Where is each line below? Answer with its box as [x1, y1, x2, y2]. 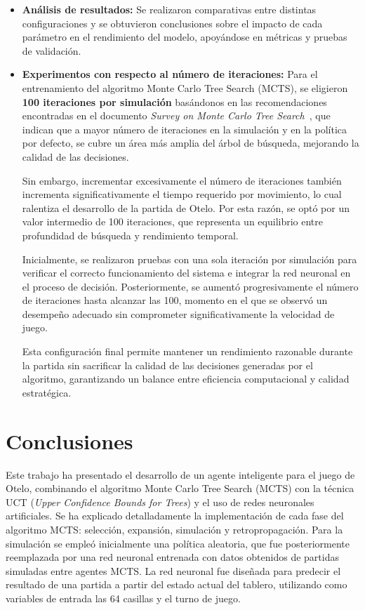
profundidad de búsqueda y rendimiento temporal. [22, 227, 239, 242]
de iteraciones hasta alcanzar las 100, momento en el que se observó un [22, 293, 328, 307]
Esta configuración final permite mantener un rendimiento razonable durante [22, 344, 353, 359]
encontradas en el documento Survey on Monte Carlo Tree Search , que [22, 108, 331, 123]
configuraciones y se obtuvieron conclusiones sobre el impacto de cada [22, 15, 323, 30]
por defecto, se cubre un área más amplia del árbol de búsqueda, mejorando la [22, 135, 359, 150]
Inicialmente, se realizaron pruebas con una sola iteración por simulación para [22, 251, 357, 266]
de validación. [22, 43, 81, 58]
